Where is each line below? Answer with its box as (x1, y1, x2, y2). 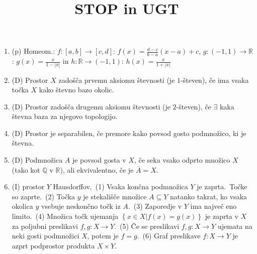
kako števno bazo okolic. (39, 84, 114, 95)
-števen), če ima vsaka (181, 74, 249, 85)
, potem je (87, 230, 119, 241)
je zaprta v (205, 211, 238, 221)
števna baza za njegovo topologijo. (12, 111, 118, 121)
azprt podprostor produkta (12, 240, 95, 250)
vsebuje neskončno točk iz (41, 201, 121, 211)
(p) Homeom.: (12, 46, 55, 56)
